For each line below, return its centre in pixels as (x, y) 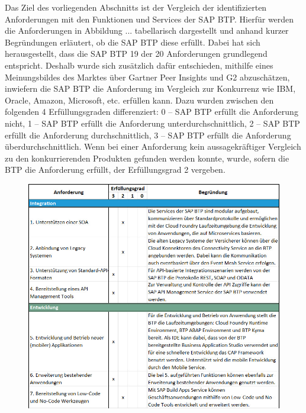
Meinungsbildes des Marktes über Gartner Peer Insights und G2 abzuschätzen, (147, 77)
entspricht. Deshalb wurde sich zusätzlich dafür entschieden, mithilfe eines (139, 65)
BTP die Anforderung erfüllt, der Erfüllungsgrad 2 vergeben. (115, 170)
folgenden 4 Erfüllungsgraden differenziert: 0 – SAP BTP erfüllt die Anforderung (152, 112)
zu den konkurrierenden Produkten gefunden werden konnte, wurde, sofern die (147, 158)
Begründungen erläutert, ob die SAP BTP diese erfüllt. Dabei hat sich (133, 42)
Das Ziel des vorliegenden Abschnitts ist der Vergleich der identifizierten (136, 7)
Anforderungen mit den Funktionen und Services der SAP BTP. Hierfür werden (149, 19)
